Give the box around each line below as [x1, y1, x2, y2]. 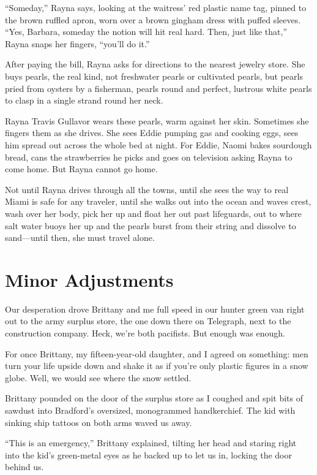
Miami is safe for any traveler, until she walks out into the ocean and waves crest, [5, 195, 311, 208]
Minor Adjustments [5, 267, 174, 292]
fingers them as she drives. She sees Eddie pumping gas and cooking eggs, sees [5, 126, 299, 139]
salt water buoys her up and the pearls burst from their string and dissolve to [5, 219, 296, 232]
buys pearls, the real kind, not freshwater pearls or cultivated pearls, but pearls [5, 69, 303, 82]
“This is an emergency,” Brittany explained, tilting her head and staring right [5, 436, 297, 449]
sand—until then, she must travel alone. [5, 231, 155, 244]
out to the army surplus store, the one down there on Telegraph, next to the [5, 314, 291, 327]
